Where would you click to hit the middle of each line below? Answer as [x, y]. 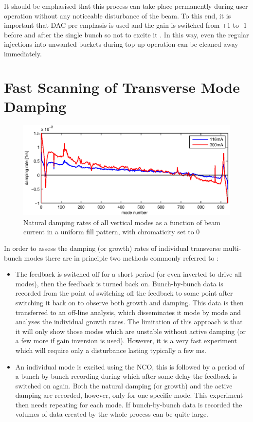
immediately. [23, 53]
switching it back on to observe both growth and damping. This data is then [129, 302]
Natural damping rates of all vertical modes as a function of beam [122, 222]
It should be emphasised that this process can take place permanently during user [126, 6]
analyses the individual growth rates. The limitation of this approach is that [129, 322]
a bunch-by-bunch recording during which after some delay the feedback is [126, 376]
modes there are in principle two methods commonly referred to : [121, 257]
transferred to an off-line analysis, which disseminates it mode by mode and [128, 312]
